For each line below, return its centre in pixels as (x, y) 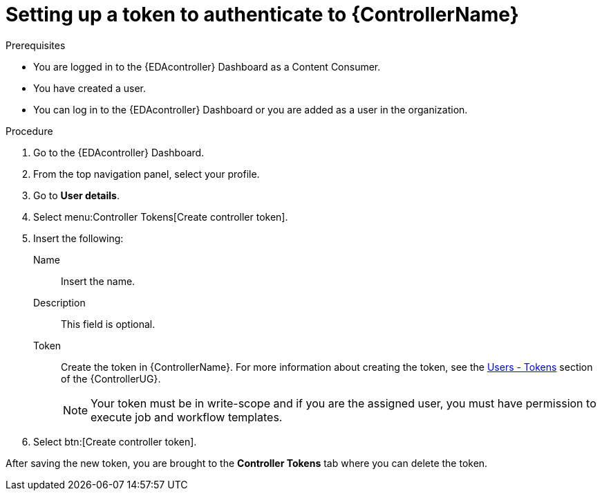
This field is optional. (108, 324)
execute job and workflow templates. (187, 417)
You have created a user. (90, 88)
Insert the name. (98, 281)
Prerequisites (36, 45)
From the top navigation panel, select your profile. (147, 174)
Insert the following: (78, 238)
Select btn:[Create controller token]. (115, 441)
